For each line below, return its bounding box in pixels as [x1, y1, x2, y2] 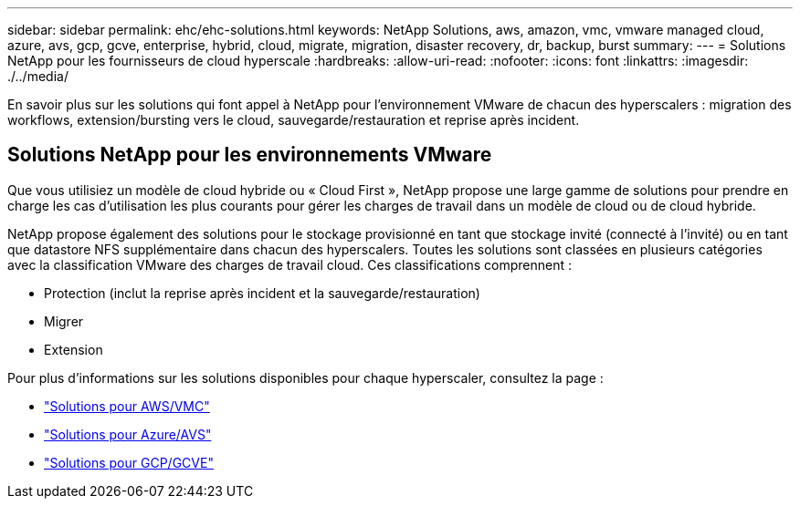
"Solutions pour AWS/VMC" [44, 398, 210, 414]
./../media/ [7, 68, 68, 84]
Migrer [44, 313, 84, 329]
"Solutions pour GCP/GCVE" [44, 454, 214, 470]
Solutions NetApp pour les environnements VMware [7, 143, 492, 167]
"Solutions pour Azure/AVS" [44, 426, 212, 442]
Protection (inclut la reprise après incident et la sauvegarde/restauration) [44, 284, 480, 301]
